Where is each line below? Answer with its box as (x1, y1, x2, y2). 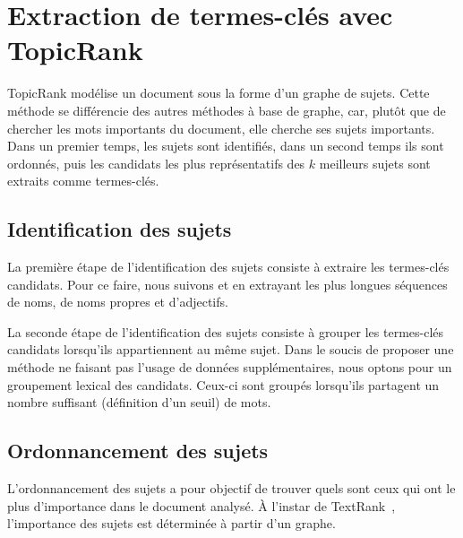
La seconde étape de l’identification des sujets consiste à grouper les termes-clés (7, 322, 444, 341)
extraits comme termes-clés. (7, 171, 159, 190)
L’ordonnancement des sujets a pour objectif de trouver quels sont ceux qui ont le (7, 479, 456, 498)
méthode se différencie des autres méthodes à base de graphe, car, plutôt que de (7, 100, 446, 119)
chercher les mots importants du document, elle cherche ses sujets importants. (7, 118, 435, 137)
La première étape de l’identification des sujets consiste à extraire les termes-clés (7, 257, 450, 276)
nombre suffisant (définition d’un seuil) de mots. (7, 393, 271, 412)
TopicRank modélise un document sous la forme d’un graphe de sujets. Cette (7, 83, 430, 102)
